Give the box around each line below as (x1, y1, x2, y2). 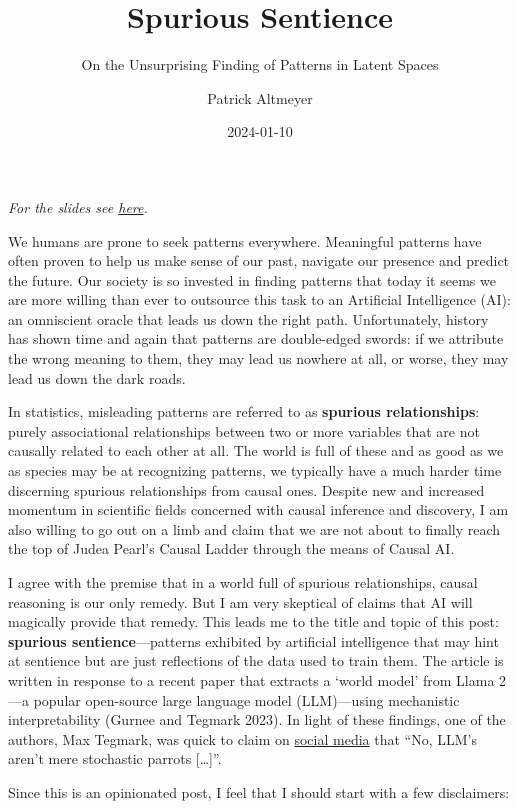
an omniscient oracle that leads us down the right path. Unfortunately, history (8, 308, 489, 329)
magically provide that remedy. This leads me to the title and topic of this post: (8, 611, 499, 632)
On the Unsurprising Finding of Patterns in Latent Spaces (81, 54, 439, 75)
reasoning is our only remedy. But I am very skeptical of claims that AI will (8, 591, 473, 612)
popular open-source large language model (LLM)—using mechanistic (33, 689, 460, 710)
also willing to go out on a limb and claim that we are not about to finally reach (8, 518, 501, 539)
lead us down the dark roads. (8, 367, 186, 388)
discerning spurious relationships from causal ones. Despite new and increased (8, 479, 485, 500)
